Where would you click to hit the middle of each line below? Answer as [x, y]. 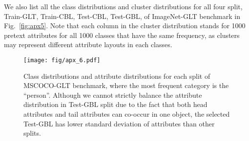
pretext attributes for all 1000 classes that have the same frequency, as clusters [122, 35]
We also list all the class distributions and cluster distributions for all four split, [123, 6]
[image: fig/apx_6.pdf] [62, 60]
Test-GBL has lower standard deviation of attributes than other [119, 123]
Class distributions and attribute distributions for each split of [117, 76]
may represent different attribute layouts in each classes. [88, 44]
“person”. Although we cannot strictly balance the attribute [113, 95]
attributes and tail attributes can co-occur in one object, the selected [127, 114]
